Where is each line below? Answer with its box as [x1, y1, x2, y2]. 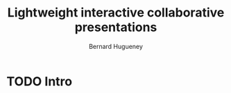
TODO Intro [6, 74, 73, 89]
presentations [74, 19, 157, 35]
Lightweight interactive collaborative [7, 5, 225, 21]
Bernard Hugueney [88, 42, 144, 50]
